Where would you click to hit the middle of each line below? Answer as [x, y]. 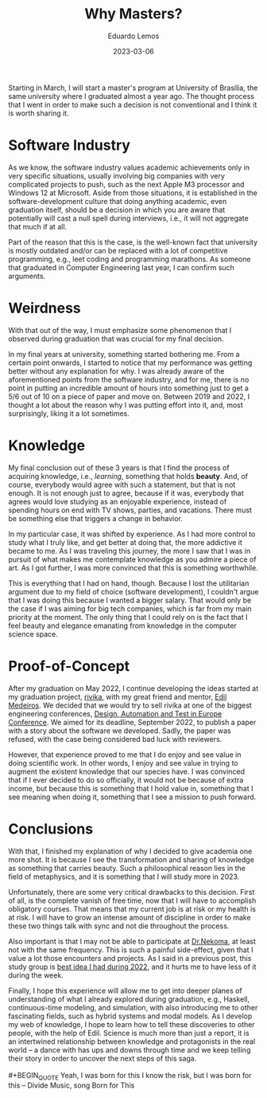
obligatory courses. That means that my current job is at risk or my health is [132, 908]
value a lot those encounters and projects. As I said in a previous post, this [130, 958]
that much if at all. [38, 226]
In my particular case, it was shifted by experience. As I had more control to [132, 534]
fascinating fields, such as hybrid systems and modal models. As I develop [130, 1016]
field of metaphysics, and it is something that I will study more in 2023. [124, 876]
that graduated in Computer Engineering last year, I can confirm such [121, 267]
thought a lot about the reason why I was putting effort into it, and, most [126, 405]
